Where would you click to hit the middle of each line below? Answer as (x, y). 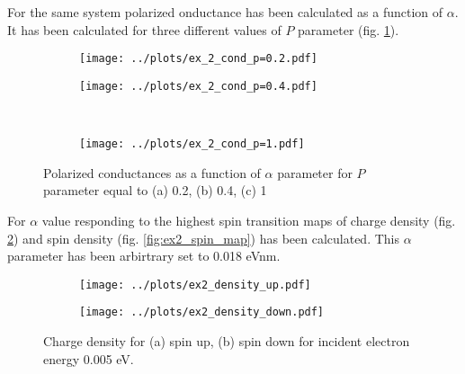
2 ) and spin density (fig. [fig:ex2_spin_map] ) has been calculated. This (203, 238)
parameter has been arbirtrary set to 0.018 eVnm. (144, 256)
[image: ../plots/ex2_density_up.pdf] (195, 285)
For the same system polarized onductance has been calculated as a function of (225, 12)
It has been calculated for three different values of (144, 29)
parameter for (315, 172)
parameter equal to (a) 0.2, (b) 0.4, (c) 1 (155, 190)
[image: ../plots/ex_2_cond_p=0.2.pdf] (198, 59)
